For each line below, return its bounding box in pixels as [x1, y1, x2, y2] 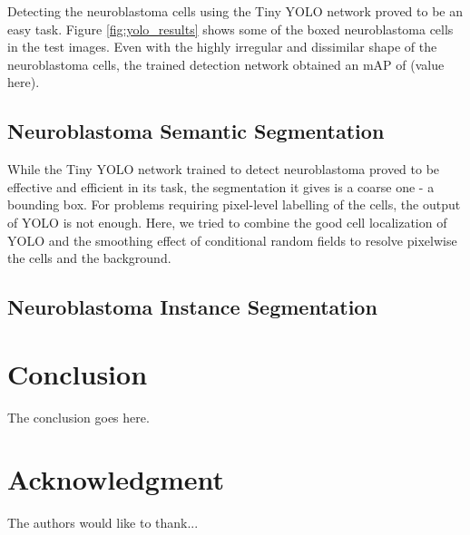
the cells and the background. [7, 248, 171, 267]
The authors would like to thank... [7, 513, 199, 532]
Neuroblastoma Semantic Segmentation [7, 117, 385, 145]
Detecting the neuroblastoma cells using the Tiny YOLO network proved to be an [7, 2, 463, 20]
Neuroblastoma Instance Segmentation [7, 293, 377, 321]
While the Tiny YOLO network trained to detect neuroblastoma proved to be [7, 160, 440, 179]
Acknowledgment [7, 461, 224, 498]
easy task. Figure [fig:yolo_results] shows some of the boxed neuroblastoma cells [7, 19, 454, 38]
